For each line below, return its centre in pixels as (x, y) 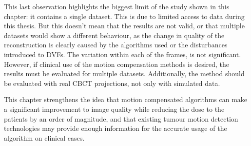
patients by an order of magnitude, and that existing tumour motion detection (121, 118)
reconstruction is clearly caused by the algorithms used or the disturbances (116, 45)
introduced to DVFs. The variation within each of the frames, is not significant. (123, 54)
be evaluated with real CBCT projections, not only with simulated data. (112, 83)
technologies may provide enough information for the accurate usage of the (116, 128)
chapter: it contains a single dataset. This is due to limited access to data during (124, 16)
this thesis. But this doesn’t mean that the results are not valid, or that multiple (124, 26)
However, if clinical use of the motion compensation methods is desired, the (117, 64)
